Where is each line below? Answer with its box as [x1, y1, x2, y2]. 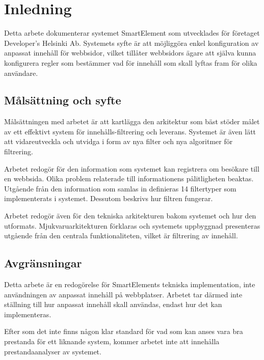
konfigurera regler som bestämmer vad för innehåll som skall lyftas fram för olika [4, 57, 257, 68]
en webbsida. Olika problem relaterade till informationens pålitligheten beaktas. [4, 173, 254, 184]
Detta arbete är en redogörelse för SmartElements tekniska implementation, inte [4, 279, 255, 290]
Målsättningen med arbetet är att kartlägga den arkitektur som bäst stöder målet [4, 116, 260, 127]
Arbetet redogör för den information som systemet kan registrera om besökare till [4, 163, 259, 174]
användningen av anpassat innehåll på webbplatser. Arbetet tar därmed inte [4, 289, 243, 299]
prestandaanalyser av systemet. [4, 346, 101, 356]
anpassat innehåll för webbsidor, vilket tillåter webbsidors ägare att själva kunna [4, 47, 256, 58]
